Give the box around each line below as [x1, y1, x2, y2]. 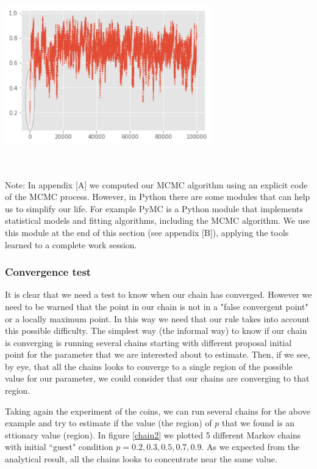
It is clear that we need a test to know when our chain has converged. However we [5, 288, 312, 301]
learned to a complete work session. [5, 238, 137, 251]
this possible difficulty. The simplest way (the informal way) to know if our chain [5, 324, 307, 337]
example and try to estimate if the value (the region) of [5, 416, 212, 429]
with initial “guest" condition [5, 440, 113, 453]
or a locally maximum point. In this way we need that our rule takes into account [5, 312, 310, 325]
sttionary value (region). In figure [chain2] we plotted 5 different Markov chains [5, 428, 301, 441]
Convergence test [5, 264, 91, 279]
